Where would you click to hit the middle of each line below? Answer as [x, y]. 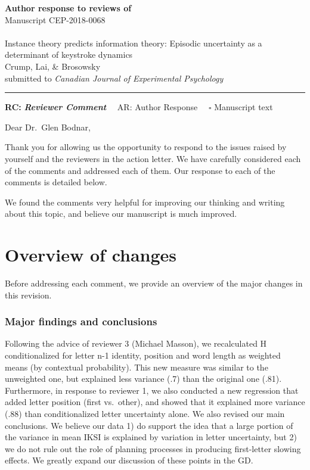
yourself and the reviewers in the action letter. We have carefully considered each [153, 158]
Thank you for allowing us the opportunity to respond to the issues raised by [146, 147]
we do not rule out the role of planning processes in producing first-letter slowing [153, 448]
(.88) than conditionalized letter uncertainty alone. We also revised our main [145, 413]
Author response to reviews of [68, 8]
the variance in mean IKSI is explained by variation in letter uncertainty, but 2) [151, 437]
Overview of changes [91, 255]
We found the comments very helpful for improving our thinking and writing [145, 202]
